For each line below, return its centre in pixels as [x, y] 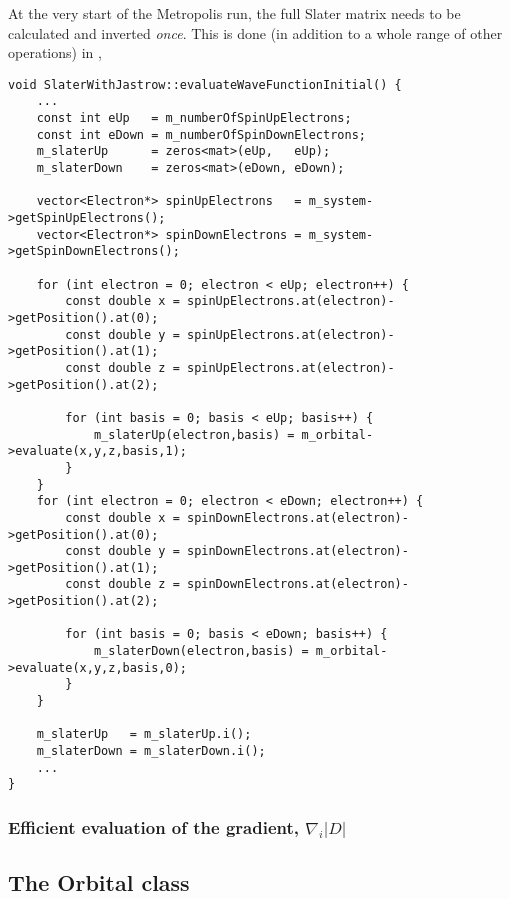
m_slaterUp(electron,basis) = [194, 434]
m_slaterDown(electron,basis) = [201, 651]
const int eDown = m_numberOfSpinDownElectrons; [201, 134]
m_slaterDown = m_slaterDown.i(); [151, 751]
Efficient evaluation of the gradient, [153, 826]
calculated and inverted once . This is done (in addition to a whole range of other [255, 32]
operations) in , [55, 52]
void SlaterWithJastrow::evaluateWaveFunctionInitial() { [205, 84]
